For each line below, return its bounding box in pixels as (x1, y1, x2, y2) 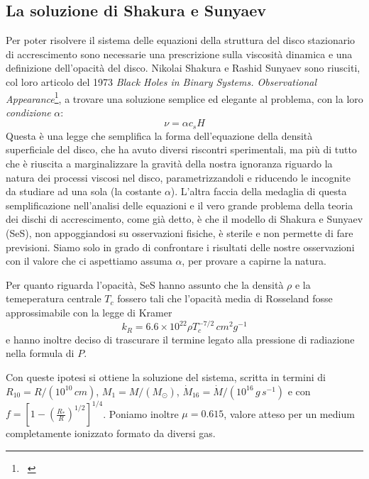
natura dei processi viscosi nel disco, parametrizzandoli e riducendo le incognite (6, 170, 351, 185)
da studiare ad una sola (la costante (6, 184, 162, 199)
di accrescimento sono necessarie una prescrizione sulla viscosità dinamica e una (6, 46, 353, 61)
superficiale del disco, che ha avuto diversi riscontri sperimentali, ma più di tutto (6, 142, 357, 157)
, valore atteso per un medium (224, 406, 355, 421)
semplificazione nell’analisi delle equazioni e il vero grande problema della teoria (6, 197, 353, 212)
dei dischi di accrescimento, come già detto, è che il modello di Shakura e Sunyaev (6, 211, 363, 226)
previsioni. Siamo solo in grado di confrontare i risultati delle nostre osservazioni (6, 239, 355, 254)
